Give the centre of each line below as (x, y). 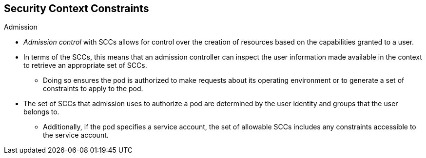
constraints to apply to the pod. (93, 89)
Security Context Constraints (77, 8)
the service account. (76, 135)
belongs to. (41, 112)
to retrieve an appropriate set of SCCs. (85, 65)
